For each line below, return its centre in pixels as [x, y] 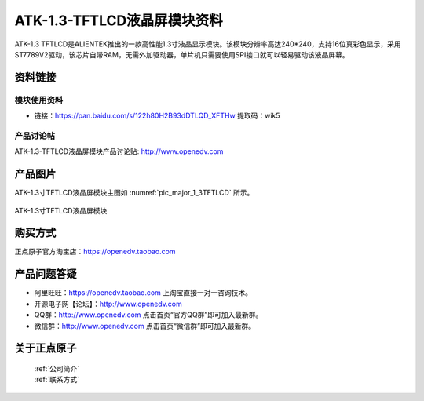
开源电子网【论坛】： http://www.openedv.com [108, 304]
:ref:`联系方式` [57, 380]
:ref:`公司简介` [57, 368]
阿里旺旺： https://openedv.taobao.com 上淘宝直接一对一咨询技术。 [143, 293]
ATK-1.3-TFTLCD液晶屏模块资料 [119, 20]
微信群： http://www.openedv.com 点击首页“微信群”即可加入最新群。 [144, 326]
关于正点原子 [46, 348]
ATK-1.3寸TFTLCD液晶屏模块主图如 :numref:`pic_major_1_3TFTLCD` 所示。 [134, 193]
